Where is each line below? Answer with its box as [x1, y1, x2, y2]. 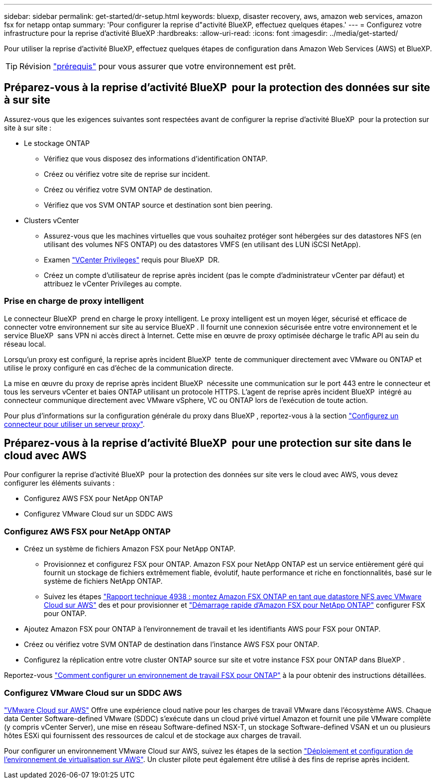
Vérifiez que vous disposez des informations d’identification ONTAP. [44, 154, 268, 163]
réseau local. [4, 339, 46, 348]
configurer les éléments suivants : [4, 479, 115, 488]
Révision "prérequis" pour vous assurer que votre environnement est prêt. [19, 61, 296, 71]
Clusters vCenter [24, 216, 79, 225]
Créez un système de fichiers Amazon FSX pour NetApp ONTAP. [24, 544, 236, 553]
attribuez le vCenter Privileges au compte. [44, 279, 182, 288]
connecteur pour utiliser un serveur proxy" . [4, 419, 145, 428]
